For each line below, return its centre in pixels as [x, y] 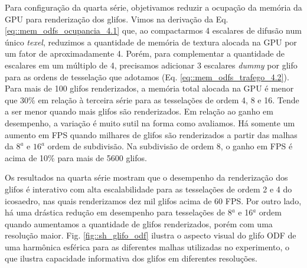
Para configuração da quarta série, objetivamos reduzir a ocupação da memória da [153, 7]
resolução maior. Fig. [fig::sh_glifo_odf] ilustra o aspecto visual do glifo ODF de [151, 235]
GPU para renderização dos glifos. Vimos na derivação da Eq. [117, 19]
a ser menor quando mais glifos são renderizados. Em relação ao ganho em [139, 111]
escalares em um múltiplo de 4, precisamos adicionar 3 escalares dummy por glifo [151, 65]
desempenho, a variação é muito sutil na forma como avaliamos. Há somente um [150, 122]
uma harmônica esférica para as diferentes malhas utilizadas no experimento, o [147, 246]
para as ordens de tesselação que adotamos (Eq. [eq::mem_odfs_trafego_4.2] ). [147, 76]
